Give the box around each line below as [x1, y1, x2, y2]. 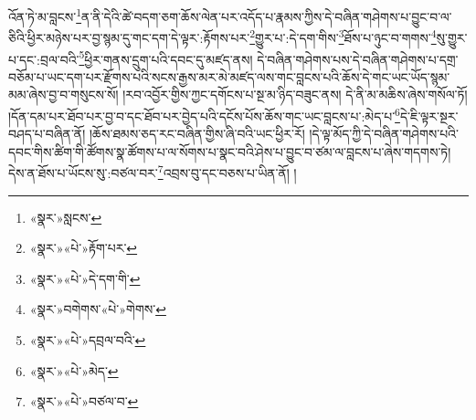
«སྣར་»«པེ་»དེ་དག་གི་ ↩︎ [29, 268, 141, 288]
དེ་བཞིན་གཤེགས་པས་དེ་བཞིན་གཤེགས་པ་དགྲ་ [257, 49, 459, 68]
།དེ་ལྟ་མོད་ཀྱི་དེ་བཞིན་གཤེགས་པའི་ [309, 124, 459, 143]
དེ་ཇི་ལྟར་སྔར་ [399, 106, 459, 125]
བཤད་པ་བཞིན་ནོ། [8, 124, 86, 143]
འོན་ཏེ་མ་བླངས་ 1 [8, 5, 82, 26]
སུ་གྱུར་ [436, 27, 468, 47]
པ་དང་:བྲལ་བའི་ [8, 49, 79, 68]
